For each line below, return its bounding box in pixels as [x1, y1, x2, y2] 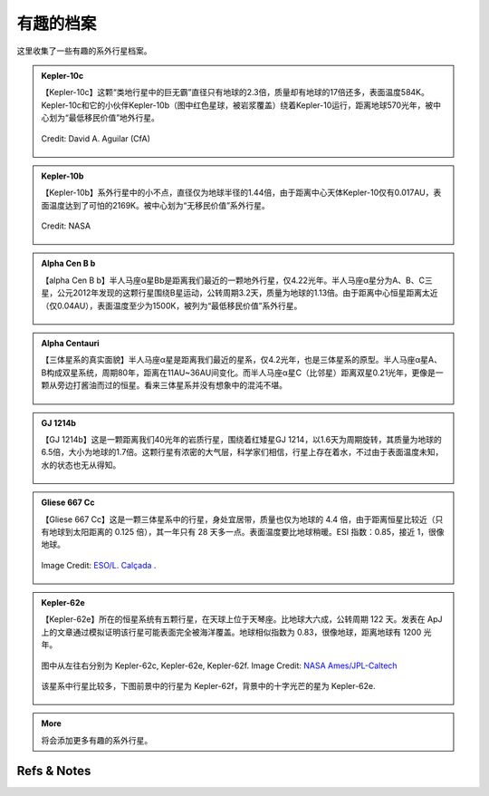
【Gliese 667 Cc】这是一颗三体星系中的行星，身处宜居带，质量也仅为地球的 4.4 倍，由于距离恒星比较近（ [41, 513, 436, 525]
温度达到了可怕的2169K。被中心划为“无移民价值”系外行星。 [48, 199, 271, 210]
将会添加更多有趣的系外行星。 [41, 734, 153, 745]
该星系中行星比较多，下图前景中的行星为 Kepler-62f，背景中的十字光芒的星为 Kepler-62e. [41, 681, 376, 692]
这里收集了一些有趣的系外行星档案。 [16, 45, 152, 56]
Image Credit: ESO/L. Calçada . [41, 559, 157, 570]
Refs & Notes [16, 762, 91, 779]
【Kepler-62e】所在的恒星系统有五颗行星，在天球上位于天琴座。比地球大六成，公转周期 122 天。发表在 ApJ [41, 614, 443, 625]
